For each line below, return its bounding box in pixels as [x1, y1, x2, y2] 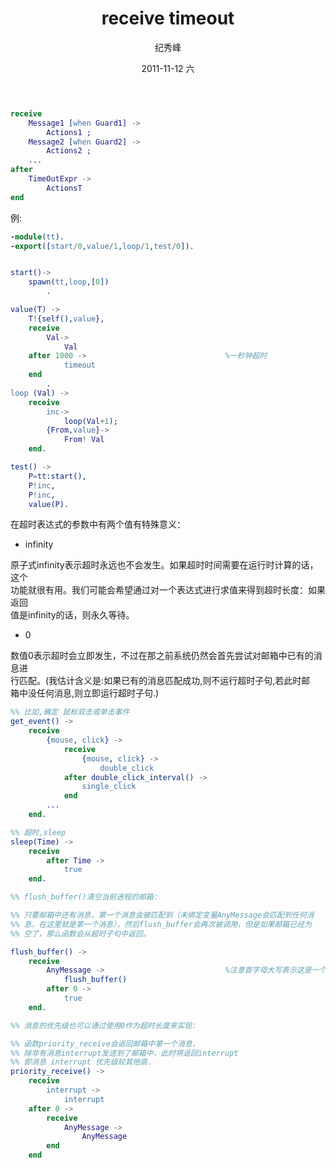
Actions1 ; [46, 127, 92, 137]
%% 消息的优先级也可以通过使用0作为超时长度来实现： [10, 1020, 200, 1031]
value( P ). [28, 499, 70, 509]
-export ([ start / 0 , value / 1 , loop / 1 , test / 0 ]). [10, 241, 195, 251]
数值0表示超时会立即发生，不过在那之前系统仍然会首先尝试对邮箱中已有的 [10, 650, 314, 662]
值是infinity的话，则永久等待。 [10, 609, 135, 621]
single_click [81, 782, 137, 792]
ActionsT [46, 183, 83, 193]
